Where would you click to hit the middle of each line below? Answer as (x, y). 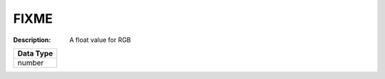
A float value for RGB (100, 40)
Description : (32, 40)
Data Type (35, 53)
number (31, 63)
